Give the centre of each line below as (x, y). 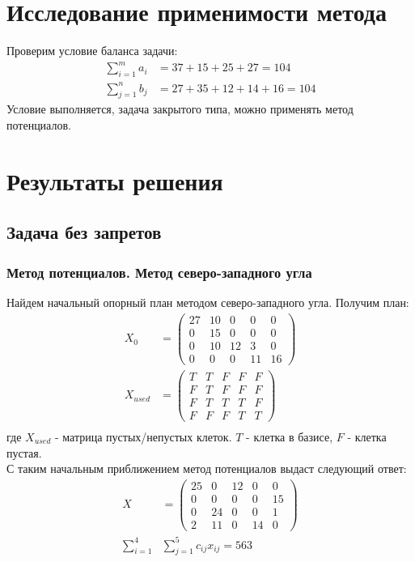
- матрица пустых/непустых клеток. (143, 436)
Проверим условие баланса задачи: (92, 51)
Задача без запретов (84, 232)
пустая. (24, 452)
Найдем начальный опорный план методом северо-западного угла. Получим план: (208, 302)
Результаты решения (115, 180)
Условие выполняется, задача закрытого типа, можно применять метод (180, 109)
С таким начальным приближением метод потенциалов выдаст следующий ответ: (207, 468)
